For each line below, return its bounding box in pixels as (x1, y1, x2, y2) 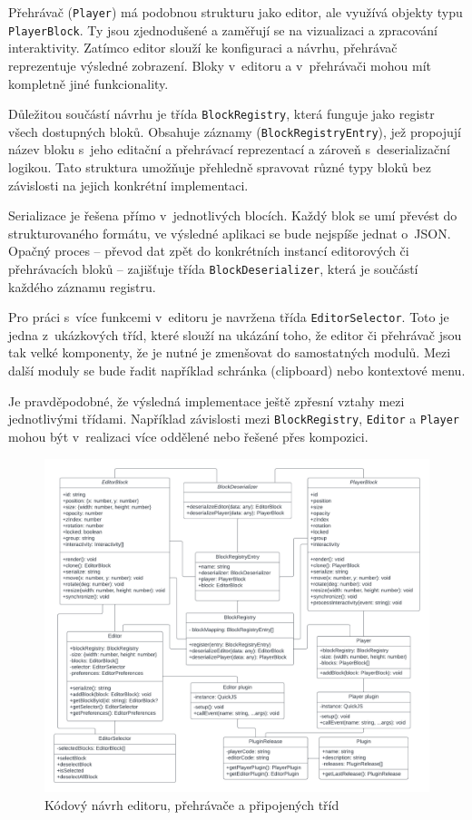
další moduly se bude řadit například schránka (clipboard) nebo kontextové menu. (8, 361, 466, 380)
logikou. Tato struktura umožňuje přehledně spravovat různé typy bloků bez (8, 158, 431, 176)
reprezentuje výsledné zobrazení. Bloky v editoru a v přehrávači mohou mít (8, 55, 432, 74)
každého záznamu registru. (8, 277, 156, 296)
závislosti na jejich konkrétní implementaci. (8, 175, 249, 194)
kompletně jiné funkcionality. (8, 73, 169, 93)
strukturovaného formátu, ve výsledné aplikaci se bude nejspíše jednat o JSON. (8, 223, 451, 242)
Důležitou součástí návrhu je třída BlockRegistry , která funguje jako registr (8, 104, 435, 123)
